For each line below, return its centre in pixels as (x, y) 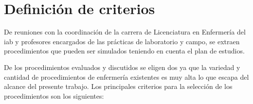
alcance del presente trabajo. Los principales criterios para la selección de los (118, 86)
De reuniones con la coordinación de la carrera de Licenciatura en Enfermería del (125, 32)
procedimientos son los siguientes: (54, 95)
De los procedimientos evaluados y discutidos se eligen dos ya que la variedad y (122, 67)
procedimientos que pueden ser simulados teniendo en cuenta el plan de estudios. (124, 51)
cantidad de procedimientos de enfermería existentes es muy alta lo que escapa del (126, 77)
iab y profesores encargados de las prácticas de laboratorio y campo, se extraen (122, 41)
